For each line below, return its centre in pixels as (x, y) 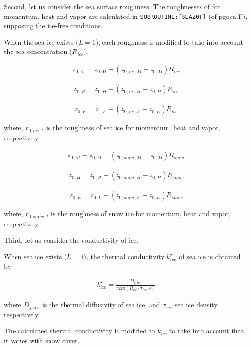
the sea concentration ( (38, 51)
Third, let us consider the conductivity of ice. (71, 240)
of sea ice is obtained (210, 256)
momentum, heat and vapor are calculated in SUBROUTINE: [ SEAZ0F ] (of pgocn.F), (126, 16)
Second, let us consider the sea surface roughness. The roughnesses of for (112, 6)
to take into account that (207, 331)
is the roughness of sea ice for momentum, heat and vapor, (133, 128)
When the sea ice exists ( (41, 42)
